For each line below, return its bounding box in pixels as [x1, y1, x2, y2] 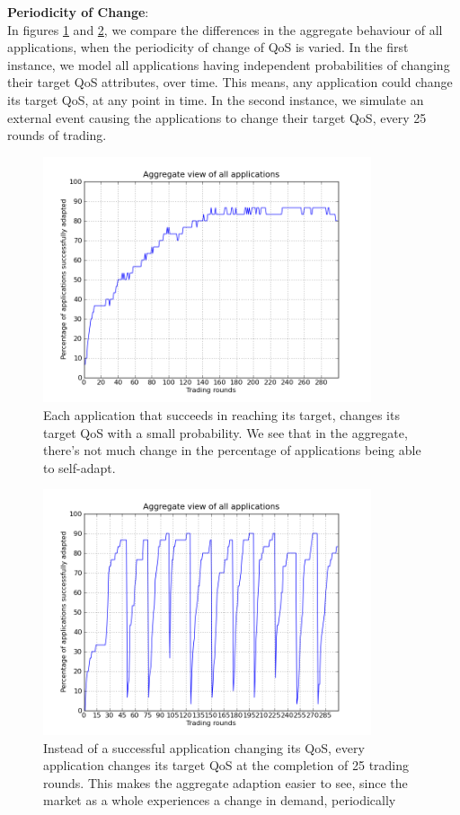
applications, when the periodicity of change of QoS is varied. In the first [7, 38, 409, 57]
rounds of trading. [7, 126, 107, 145]
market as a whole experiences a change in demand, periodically [43, 791, 396, 810]
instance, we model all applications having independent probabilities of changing [7, 55, 450, 74]
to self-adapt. [43, 458, 116, 477]
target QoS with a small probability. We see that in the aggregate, [43, 423, 408, 442]
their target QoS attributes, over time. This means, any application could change [7, 73, 453, 92]
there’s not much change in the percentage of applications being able [43, 441, 421, 460]
